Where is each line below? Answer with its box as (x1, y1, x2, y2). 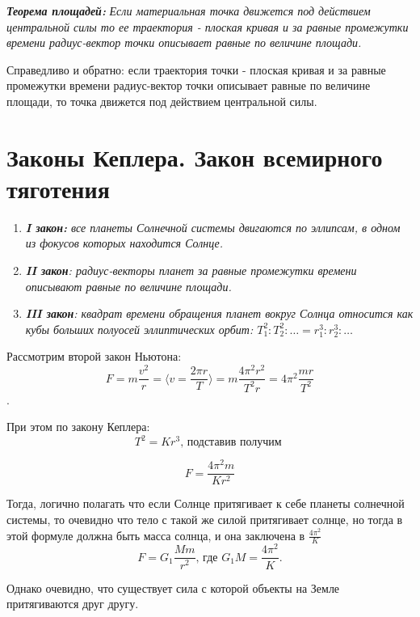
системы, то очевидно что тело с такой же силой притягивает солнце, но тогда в (6, 510, 403, 527)
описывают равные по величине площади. (25, 277, 232, 294)
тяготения (6, 171, 110, 205)
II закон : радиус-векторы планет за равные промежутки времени (25, 262, 357, 279)
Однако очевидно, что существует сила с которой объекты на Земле (6, 579, 340, 596)
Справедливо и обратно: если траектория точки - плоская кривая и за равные (6, 61, 386, 78)
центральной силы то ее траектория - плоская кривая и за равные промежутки (6, 18, 409, 35)
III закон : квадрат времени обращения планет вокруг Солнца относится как (25, 305, 414, 322)
